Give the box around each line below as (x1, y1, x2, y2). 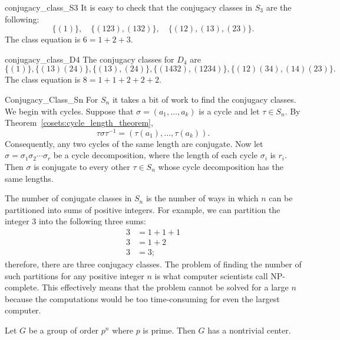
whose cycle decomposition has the (158, 161, 284, 173)
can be (269, 192, 293, 204)
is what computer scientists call (154, 269, 268, 282)
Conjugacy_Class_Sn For (5, 93, 98, 105)
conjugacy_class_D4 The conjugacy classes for (5, 53, 174, 65)
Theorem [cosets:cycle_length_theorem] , (5, 116, 153, 129)
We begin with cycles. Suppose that (5, 104, 134, 117)
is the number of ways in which (146, 192, 259, 204)
